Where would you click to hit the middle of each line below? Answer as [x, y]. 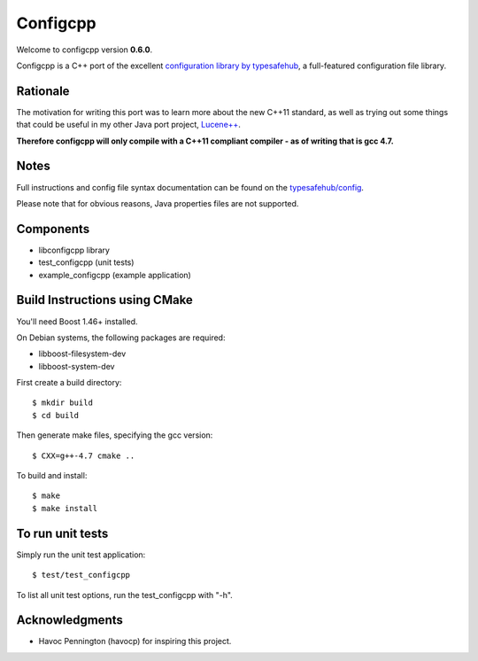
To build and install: [52, 476]
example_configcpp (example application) [115, 275]
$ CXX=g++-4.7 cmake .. [84, 455]
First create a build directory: [69, 383]
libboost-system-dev [77, 366]
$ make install [65, 508]
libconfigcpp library [74, 250]
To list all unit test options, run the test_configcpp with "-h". [125, 595]
